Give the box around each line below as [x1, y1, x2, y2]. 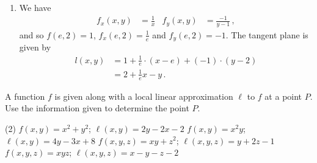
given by [19, 41, 51, 54]
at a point [264, 89, 302, 102]
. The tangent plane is [225, 28, 308, 41]
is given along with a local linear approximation [54, 89, 233, 102]
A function [5, 89, 45, 102]
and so [19, 28, 44, 41]
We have [19, 1, 51, 13]
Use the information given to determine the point [5, 102, 189, 114]
